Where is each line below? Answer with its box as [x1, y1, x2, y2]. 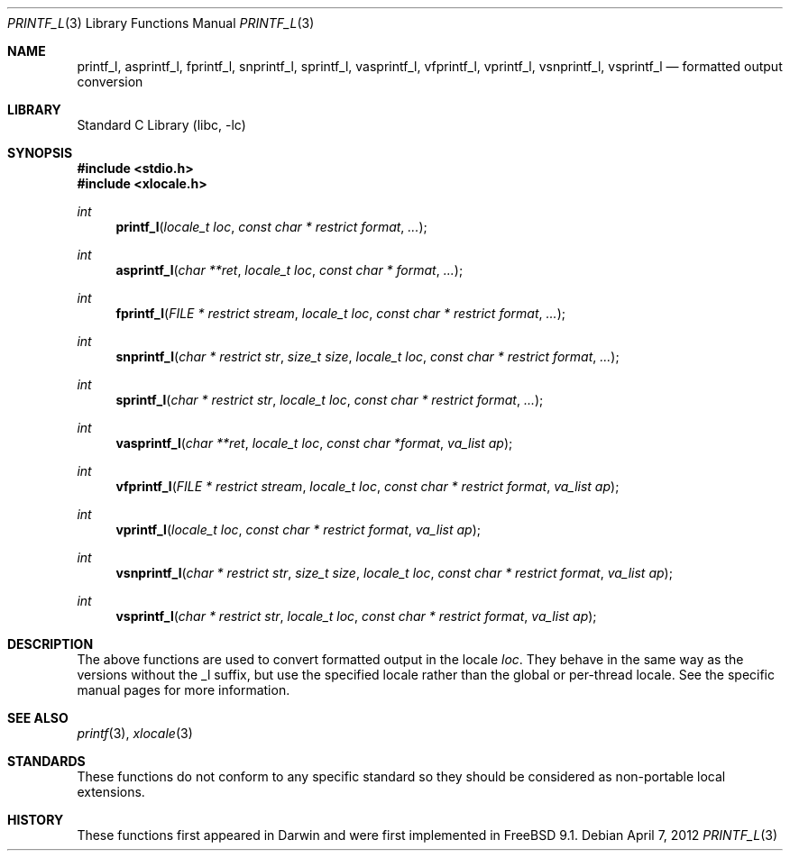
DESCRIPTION [7, 636, 94, 652]
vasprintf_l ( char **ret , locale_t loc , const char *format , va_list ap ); [115, 435, 513, 451]
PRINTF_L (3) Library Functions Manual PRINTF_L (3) [7, 15, 315, 31]
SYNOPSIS [7, 145, 73, 160]
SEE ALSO [7, 710, 69, 726]
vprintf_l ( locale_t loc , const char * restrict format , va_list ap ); [115, 522, 482, 537]
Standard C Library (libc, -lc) [77, 117, 246, 132]
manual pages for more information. [77, 682, 290, 698]
